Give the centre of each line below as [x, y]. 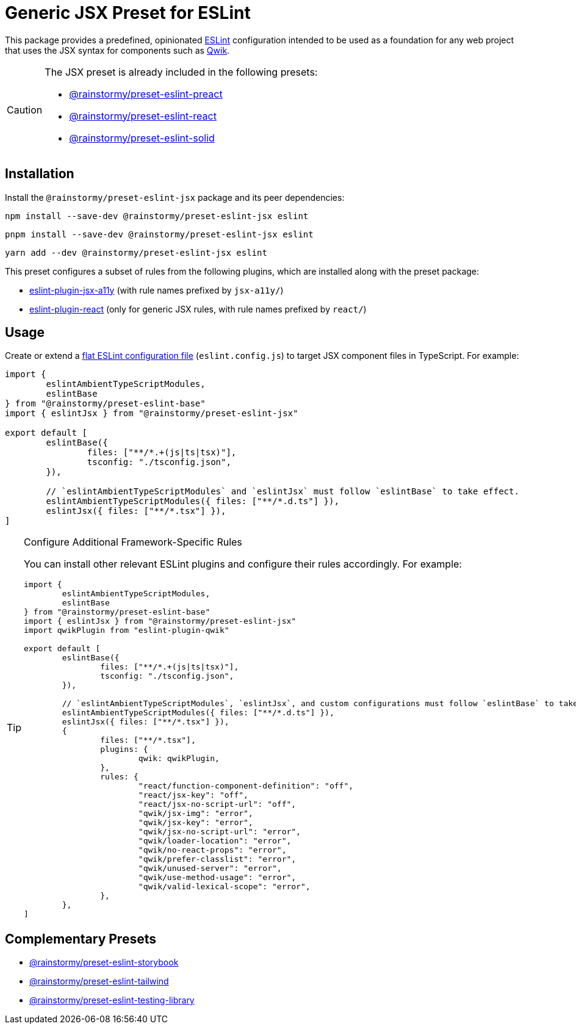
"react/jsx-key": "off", [193, 795]
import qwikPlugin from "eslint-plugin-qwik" [127, 630]
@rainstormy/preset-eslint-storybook [104, 962]
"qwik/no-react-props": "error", [212, 850]
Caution [25, 110]
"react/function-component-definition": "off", [246, 786]
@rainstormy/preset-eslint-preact [146, 94]
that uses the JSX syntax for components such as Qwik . [117, 50]
